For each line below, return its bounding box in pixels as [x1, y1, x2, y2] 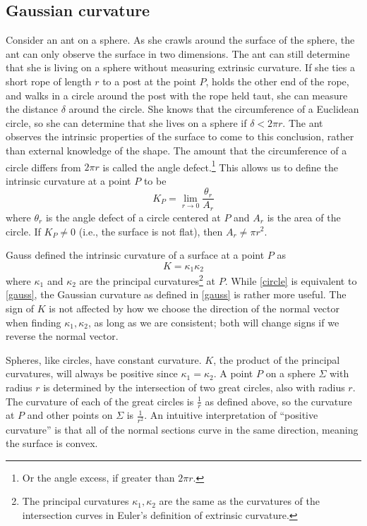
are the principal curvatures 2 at [79, 271, 215, 288]
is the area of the [267, 209, 341, 224]
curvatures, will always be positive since [6, 366, 178, 381]
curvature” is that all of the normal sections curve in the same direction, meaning [6, 422, 359, 436]
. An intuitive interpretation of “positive [144, 408, 318, 422]
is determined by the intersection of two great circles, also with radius [43, 379, 345, 394]
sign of [6, 300, 35, 315]
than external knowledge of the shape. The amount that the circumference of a [6, 142, 347, 157]
